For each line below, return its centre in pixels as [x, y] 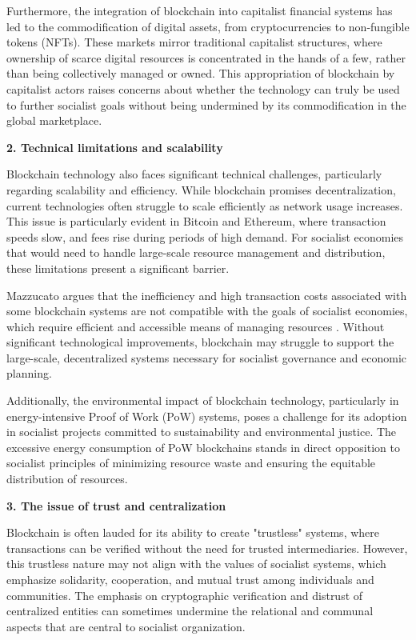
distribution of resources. [67, 479]
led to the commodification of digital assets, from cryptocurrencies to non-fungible [208, 26]
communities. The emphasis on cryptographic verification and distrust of [185, 595]
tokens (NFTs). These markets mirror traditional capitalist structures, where [194, 42]
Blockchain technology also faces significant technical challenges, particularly [194, 174]
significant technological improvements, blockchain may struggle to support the [200, 342]
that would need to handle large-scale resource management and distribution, [196, 252]
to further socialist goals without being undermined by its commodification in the [206, 104]
